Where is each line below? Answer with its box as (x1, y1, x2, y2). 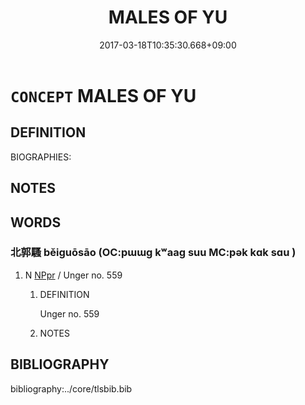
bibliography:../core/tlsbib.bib (10, 382, 133, 395)
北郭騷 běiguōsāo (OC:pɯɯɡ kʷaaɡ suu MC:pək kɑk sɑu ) (10, 246, 297, 260)
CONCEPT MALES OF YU (10, 84, 197, 107)
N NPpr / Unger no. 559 (24, 269, 123, 281)
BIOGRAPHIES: (10, 151, 72, 163)
